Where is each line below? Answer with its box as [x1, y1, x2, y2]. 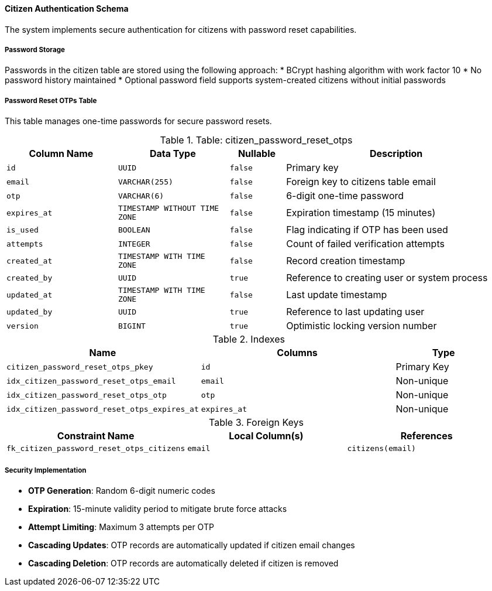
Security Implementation [5, 466, 87, 474]
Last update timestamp [286, 289, 387, 301]
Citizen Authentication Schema [5, 4, 129, 13]
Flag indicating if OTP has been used [286, 224, 448, 236]
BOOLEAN [118, 225, 150, 234]
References [400, 430, 453, 442]
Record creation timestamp [286, 255, 405, 267]
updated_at [6, 290, 53, 299]
